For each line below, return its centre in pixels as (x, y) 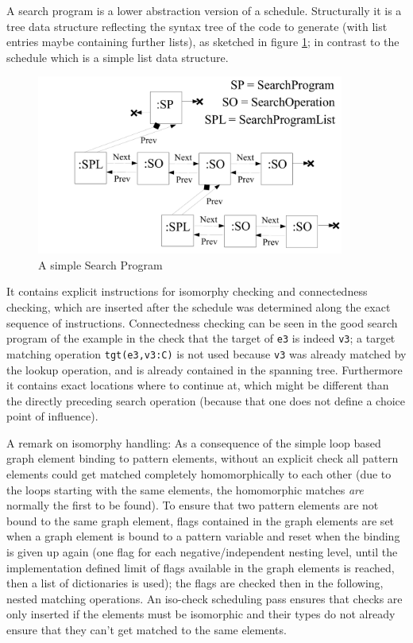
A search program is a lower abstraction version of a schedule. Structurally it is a (204, 10)
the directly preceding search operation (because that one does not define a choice (206, 400)
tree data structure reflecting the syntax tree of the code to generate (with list (197, 26)
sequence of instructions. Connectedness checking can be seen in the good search (202, 322)
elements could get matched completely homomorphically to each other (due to (199, 474)
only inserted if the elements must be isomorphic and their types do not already (201, 614)
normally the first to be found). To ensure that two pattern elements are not (193, 505)
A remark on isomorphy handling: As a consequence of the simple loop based (194, 442)
